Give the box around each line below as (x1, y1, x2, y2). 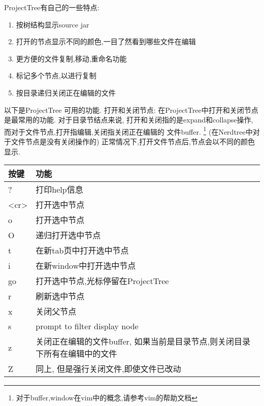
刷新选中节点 (36, 290, 85, 302)
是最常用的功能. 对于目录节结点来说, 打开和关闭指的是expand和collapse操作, (4, 114, 253, 125)
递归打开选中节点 (36, 229, 101, 241)
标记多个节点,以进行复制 (16, 70, 96, 81)
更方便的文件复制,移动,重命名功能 (16, 53, 127, 64)
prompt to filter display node (36, 320, 139, 332)
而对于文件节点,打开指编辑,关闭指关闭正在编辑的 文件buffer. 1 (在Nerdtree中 (4, 124, 253, 137)
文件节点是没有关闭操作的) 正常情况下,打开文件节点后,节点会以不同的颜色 (11, 136, 255, 146)
